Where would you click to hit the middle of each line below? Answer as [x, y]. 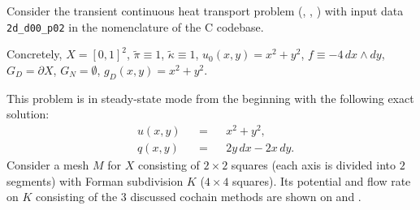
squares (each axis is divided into [313, 164]
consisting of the [77, 197]
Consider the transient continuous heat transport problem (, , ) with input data [205, 11]
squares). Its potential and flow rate [322, 180]
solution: [28, 114]
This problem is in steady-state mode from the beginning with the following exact [210, 98]
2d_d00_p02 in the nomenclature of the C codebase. [135, 26]
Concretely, [35, 54]
